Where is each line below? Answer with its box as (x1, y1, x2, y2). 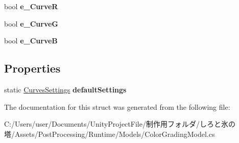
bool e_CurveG (4, 18, 58, 29)
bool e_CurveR (4, 1, 58, 11)
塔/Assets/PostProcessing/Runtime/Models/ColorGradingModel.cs (4, 128, 215, 139)
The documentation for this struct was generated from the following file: (4, 101, 230, 112)
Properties (4, 60, 61, 76)
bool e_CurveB (4, 35, 58, 46)
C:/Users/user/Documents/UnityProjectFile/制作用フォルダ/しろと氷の (4, 118, 235, 129)
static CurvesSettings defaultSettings (4, 84, 127, 94)
